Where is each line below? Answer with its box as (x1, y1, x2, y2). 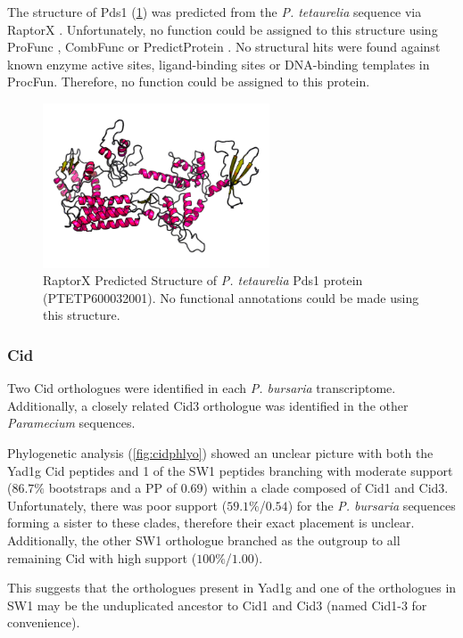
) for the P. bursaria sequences (287, 495, 456, 514)
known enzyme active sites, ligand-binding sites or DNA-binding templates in (7, 54, 430, 73)
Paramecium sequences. (7, 413, 136, 432)
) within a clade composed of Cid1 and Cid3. (203, 478, 449, 497)
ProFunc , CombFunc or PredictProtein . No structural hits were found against (7, 37, 441, 56)
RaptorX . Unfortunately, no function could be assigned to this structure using (7, 20, 438, 38)
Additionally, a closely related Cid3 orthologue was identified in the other (7, 396, 409, 414)
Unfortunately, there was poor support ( (7, 495, 227, 514)
